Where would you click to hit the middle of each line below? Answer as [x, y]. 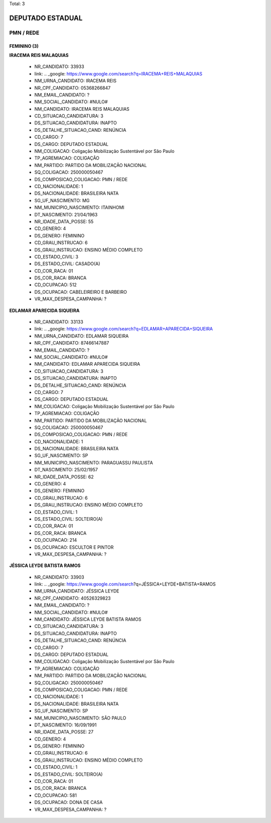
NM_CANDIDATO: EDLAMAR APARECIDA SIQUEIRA [87, 364]
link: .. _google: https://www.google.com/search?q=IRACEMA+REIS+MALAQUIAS [118, 73]
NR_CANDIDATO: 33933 [59, 67]
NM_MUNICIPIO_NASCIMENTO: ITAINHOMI [80, 208]
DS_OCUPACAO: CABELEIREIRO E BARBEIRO [81, 292]
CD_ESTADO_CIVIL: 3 [56, 257]
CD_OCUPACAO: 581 [56, 795]
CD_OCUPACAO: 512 [56, 285]
